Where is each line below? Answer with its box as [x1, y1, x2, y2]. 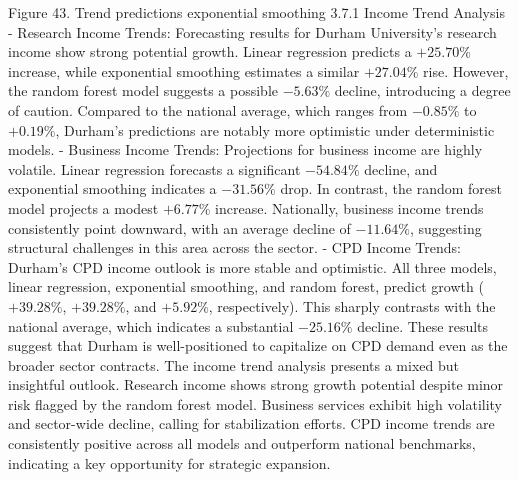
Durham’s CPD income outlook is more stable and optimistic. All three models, [8, 256, 497, 277]
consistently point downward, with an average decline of [8, 217, 351, 238]
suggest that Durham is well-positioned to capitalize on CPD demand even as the [8, 335, 508, 356]
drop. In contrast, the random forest [280, 178, 503, 199]
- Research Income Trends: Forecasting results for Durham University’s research [8, 21, 497, 42]
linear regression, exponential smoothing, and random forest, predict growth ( [8, 276, 484, 297]
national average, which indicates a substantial [8, 315, 294, 336]
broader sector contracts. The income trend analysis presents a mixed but [8, 354, 459, 375]
